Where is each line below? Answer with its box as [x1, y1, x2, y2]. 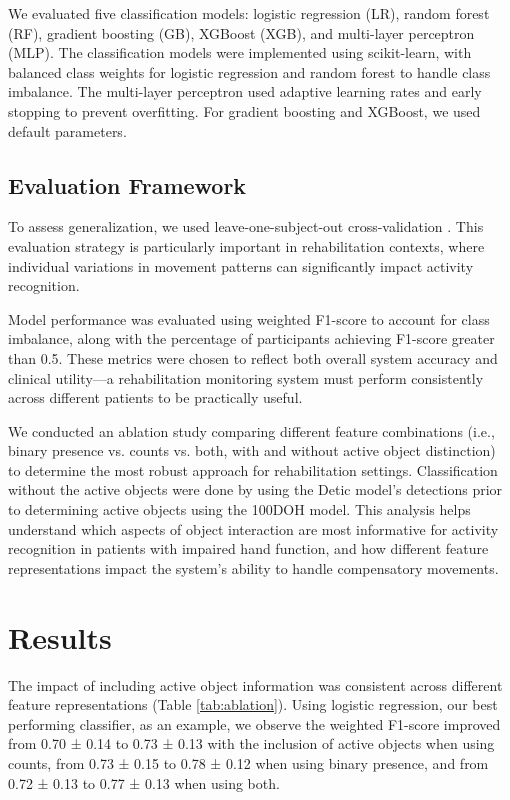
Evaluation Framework [8, 169, 247, 200]
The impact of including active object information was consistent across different [8, 674, 503, 695]
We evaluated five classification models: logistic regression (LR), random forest [8, 3, 490, 23]
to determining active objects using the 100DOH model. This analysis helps [8, 499, 471, 520]
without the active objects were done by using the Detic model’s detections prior [8, 479, 503, 500]
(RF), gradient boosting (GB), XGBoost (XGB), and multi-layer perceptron [8, 22, 475, 43]
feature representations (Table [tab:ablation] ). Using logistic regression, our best [8, 694, 498, 715]
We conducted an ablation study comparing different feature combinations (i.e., [8, 420, 495, 441]
